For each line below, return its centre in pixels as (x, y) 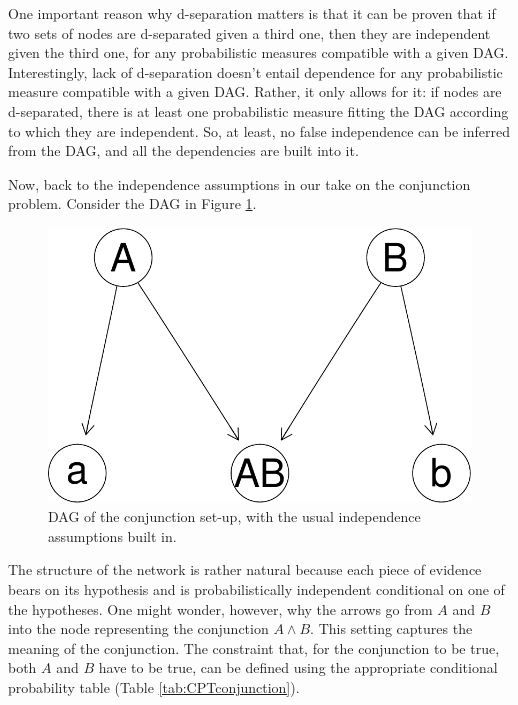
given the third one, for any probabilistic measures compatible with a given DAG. (258, 52)
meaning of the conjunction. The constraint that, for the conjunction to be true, (254, 647)
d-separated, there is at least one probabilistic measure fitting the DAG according (258, 110)
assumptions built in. (112, 535)
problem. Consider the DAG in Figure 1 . (132, 203)
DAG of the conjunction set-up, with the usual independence (234, 516)
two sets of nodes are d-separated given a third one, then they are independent (249, 32)
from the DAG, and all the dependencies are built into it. (183, 150)
